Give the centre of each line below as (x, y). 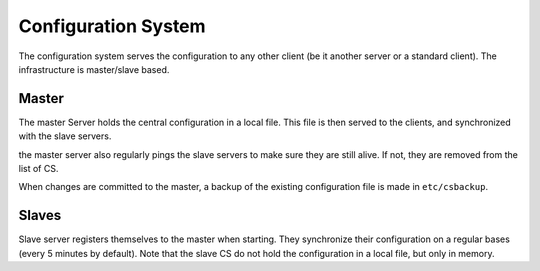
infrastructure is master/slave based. (94, 69)
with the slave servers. (65, 136)
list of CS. (38, 169)
